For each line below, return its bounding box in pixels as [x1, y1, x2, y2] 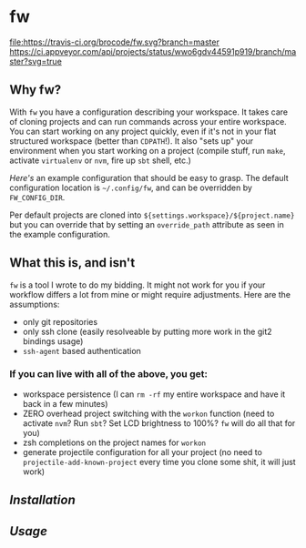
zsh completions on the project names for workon [22, 437, 207, 448]
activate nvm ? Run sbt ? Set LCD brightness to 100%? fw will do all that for [22, 417, 296, 429]
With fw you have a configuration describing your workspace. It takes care [9, 107, 289, 117]
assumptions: [9, 299, 60, 310]
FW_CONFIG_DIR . [9, 191, 66, 202]
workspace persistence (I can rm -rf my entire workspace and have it [22, 389, 286, 400]
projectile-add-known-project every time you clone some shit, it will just [22, 456, 296, 467]
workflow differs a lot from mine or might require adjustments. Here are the [9, 289, 291, 299]
